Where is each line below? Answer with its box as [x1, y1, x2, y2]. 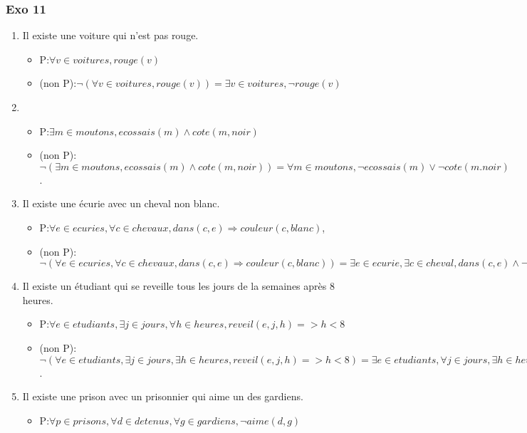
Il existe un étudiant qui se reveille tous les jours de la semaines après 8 [22, 278, 335, 293]
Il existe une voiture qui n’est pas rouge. [22, 28, 199, 43]
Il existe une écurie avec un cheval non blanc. [22, 196, 220, 211]
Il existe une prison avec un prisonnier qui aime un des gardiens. [22, 389, 303, 404]
